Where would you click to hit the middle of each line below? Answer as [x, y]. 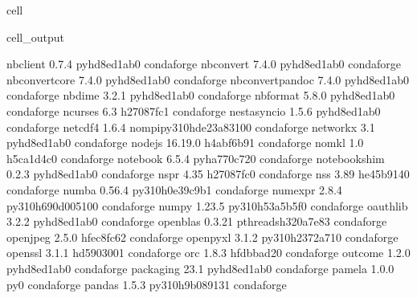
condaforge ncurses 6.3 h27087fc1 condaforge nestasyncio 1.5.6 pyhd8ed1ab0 [194, 110]
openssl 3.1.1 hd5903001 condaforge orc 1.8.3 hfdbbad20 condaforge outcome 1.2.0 [208, 253]
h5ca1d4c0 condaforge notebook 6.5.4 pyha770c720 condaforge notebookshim [196, 158]
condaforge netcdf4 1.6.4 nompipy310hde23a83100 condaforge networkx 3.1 [191, 127]
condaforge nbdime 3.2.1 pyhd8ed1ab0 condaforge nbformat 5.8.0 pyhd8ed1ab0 [201, 95]
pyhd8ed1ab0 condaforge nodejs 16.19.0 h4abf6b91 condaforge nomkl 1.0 [185, 143]
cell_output [35, 37]
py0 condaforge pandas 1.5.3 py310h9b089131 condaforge [147, 284]
